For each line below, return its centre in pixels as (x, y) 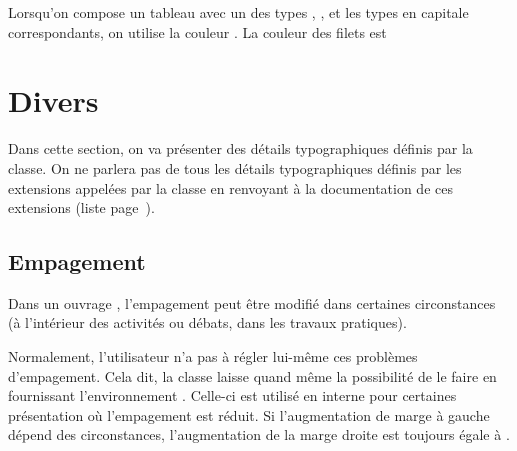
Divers (53, 100)
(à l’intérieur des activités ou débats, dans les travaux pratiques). (207, 322)
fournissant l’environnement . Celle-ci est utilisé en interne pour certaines (232, 395)
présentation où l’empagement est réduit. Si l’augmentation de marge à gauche (249, 414)
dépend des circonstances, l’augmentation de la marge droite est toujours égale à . (259, 434)
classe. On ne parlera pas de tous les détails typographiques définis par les (235, 167)
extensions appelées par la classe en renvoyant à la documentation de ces (230, 187)
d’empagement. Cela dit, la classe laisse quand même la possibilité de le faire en (252, 375)
